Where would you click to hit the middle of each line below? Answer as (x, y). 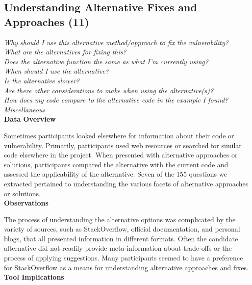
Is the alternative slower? (42, 80)
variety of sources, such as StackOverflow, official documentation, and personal (122, 229)
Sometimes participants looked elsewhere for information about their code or (119, 135)
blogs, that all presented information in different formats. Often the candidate (121, 238)
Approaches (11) (47, 21)
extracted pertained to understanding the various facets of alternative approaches (126, 183)
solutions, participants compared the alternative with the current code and (116, 164)
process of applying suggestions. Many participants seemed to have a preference (124, 258)
